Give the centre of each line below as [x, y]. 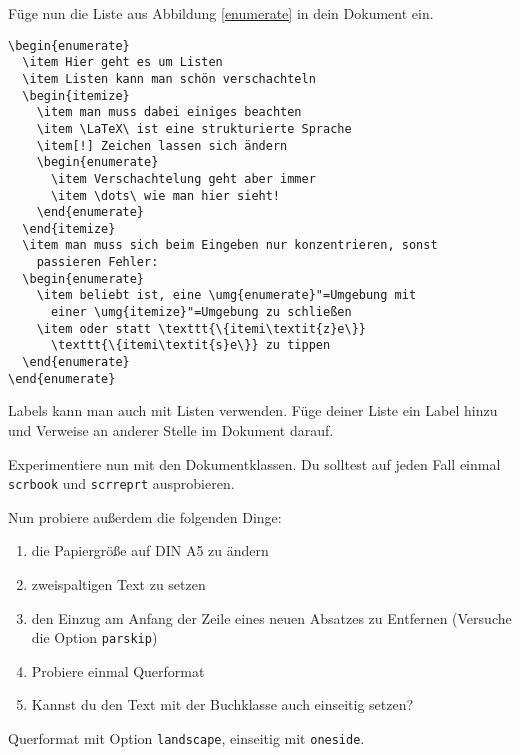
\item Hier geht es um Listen [122, 62]
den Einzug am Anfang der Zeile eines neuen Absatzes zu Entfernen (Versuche [271, 617]
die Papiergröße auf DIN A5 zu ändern [150, 550]
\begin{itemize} [76, 95]
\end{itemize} [69, 228]
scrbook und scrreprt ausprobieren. [121, 483]
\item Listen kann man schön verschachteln [169, 78]
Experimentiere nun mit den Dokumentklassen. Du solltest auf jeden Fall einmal [254, 463]
